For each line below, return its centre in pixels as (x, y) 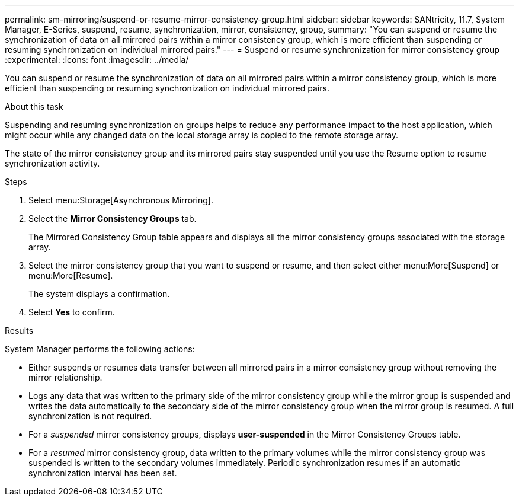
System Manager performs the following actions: (100, 349)
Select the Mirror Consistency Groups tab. (113, 218)
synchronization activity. (52, 163)
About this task (34, 106)
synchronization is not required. (90, 416)
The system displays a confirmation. (99, 294)
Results (19, 331)
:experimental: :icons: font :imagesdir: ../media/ (97, 60)
